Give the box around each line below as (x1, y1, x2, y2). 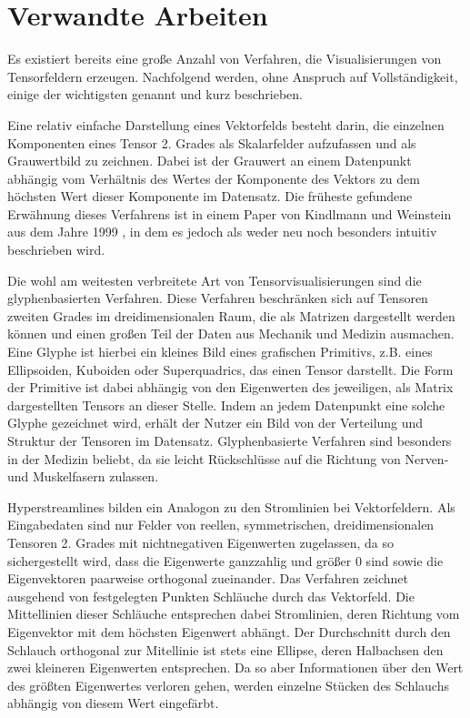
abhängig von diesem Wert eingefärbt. (7, 693, 219, 713)
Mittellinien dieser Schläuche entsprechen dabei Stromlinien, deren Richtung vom (7, 604, 460, 623)
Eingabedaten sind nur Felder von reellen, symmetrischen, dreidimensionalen (7, 515, 435, 534)
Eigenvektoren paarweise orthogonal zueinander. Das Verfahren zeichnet (7, 569, 409, 588)
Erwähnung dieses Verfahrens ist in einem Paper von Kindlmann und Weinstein (7, 204, 452, 223)
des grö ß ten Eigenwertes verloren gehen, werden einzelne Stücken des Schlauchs (7, 675, 449, 694)
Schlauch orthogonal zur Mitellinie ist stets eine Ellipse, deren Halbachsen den (7, 640, 444, 659)
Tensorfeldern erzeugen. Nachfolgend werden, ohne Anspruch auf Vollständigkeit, (7, 66, 458, 86)
